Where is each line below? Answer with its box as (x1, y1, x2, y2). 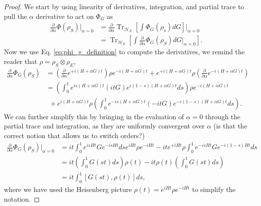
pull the (4, 11, 27, 21)
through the (205, 111, 241, 121)
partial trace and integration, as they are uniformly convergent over (4, 121, 205, 131)
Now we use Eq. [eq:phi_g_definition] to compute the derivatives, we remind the (4, 47, 245, 57)
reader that (4, 56, 37, 66)
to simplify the (192, 184, 236, 194)
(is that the (213, 121, 247, 131)
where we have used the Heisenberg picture (4, 184, 132, 194)
